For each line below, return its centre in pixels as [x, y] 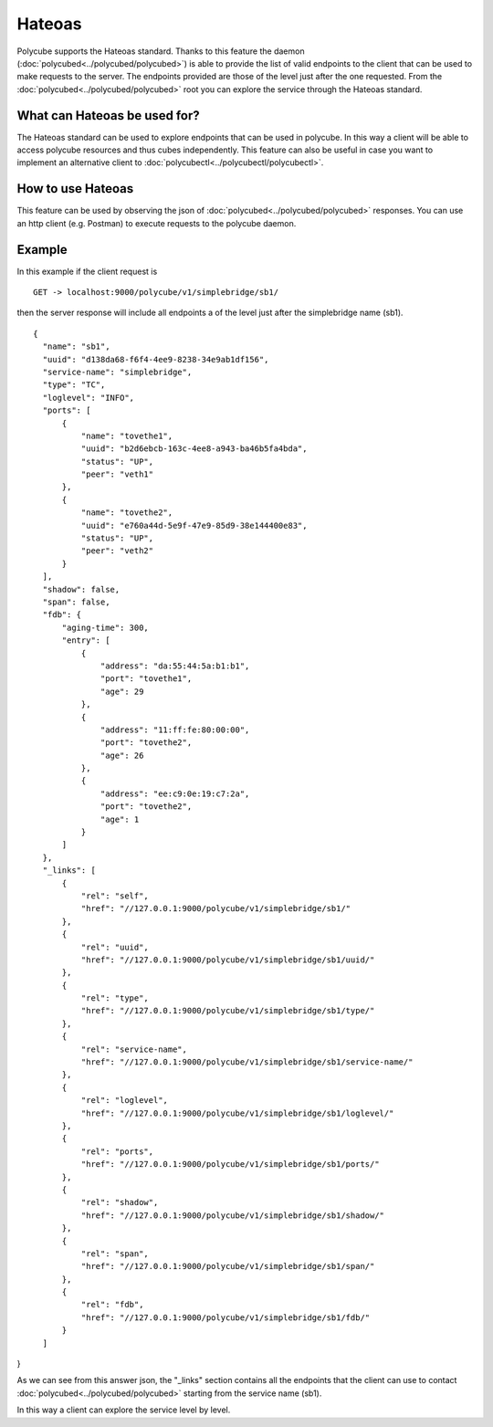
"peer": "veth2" [117, 551]
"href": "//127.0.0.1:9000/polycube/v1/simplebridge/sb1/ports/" [230, 1165]
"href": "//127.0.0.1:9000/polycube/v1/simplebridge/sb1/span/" [228, 1266]
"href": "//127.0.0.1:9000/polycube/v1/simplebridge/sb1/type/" [228, 1011]
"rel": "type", [115, 998]
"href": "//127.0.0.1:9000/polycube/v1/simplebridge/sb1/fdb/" [226, 1317]
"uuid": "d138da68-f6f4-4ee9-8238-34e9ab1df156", [156, 359]
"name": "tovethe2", [127, 513]
